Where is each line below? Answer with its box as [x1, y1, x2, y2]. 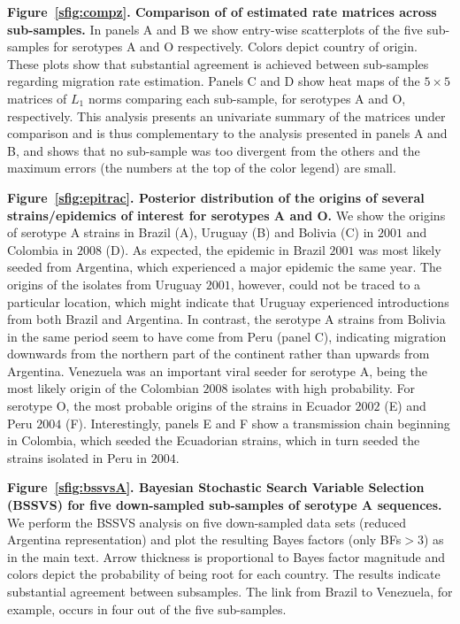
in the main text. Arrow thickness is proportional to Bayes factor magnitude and [7, 547, 445, 566]
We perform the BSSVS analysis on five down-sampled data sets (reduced [7, 512, 407, 531]
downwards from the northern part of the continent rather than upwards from [7, 344, 430, 363]
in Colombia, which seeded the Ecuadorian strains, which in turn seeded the [7, 431, 420, 450]
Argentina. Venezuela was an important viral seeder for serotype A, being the [7, 361, 427, 380]
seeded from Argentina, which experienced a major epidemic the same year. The [7, 258, 442, 276]
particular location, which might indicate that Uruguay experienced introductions [7, 292, 449, 311]
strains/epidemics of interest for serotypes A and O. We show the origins [7, 205, 446, 224]
